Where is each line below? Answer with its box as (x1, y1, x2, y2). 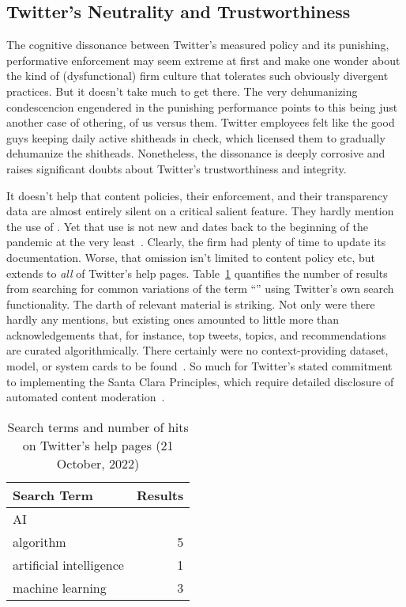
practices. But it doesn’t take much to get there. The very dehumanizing (6, 82, 358, 99)
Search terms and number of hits (7, 417, 189, 436)
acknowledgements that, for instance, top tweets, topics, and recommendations (6, 326, 386, 343)
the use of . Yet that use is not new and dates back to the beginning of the (6, 218, 369, 234)
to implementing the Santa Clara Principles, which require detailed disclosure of (6, 373, 394, 389)
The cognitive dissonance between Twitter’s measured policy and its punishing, (6, 36, 389, 53)
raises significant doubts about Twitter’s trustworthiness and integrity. (6, 160, 347, 176)
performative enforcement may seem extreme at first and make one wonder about (6, 51, 400, 68)
